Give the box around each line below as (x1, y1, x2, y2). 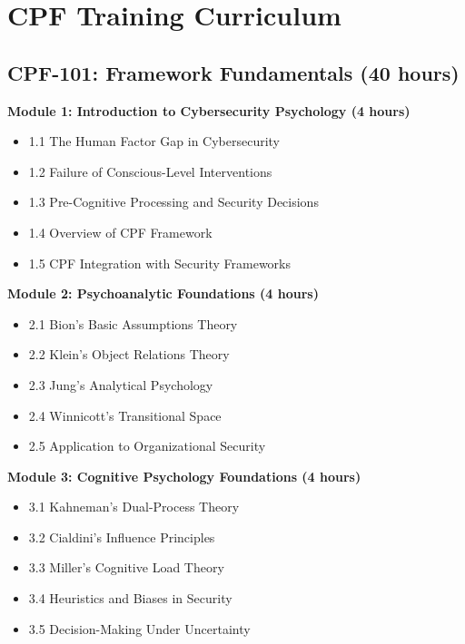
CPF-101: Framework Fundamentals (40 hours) (7, 58, 460, 86)
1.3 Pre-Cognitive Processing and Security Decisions (28, 192, 319, 211)
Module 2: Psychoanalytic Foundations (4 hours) (7, 284, 319, 303)
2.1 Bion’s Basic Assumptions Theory (28, 314, 238, 333)
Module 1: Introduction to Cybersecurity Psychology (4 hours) (7, 101, 411, 120)
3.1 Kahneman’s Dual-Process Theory (28, 497, 240, 516)
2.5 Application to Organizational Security (28, 436, 266, 455)
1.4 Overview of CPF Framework (28, 222, 213, 241)
